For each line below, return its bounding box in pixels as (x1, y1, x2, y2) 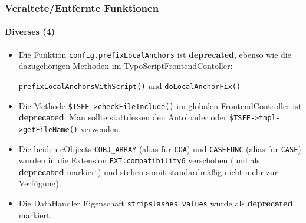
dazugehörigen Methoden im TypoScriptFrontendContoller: (18, 60, 233, 72)
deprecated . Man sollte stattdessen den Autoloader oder (18, 111, 227, 123)
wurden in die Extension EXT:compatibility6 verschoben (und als (18, 154, 260, 166)
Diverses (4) (5, 25, 55, 38)
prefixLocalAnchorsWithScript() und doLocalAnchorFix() (18, 79, 241, 91)
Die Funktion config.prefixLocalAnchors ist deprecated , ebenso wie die (18, 48, 291, 60)
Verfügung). (18, 177, 61, 189)
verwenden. (80, 122, 121, 135)
